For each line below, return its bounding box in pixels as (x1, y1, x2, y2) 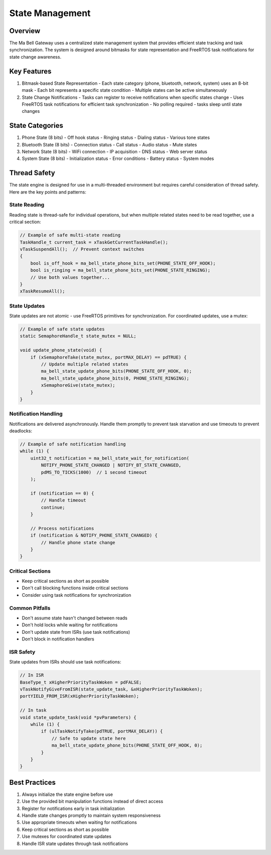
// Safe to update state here (51, 735, 126, 741)
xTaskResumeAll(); (20, 288, 65, 294)
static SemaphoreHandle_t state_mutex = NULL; (20, 333, 137, 339)
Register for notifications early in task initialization (22, 805, 125, 811)
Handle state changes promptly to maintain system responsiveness (22, 812, 161, 818)
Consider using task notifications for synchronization (22, 592, 131, 598)
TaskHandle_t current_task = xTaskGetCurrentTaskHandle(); (20, 239, 168, 245)
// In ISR (20, 672, 44, 678)
